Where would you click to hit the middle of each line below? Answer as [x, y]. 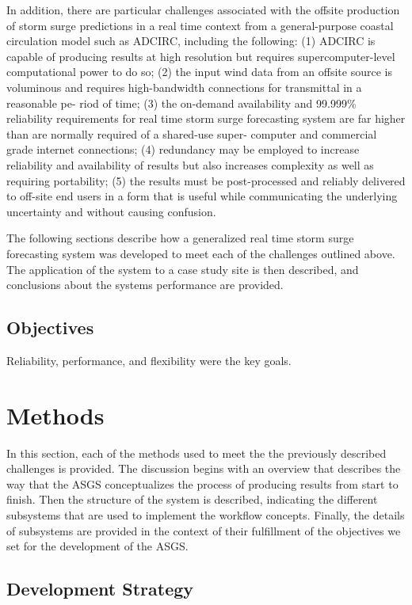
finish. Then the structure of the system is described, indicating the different [192, 499]
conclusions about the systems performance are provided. [145, 285]
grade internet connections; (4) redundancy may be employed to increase [183, 149]
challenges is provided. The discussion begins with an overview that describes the [204, 468]
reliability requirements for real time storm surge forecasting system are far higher [206, 118]
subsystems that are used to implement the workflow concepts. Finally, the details [206, 514]
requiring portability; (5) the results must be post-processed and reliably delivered [206, 180]
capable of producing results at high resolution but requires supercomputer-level [201, 56]
